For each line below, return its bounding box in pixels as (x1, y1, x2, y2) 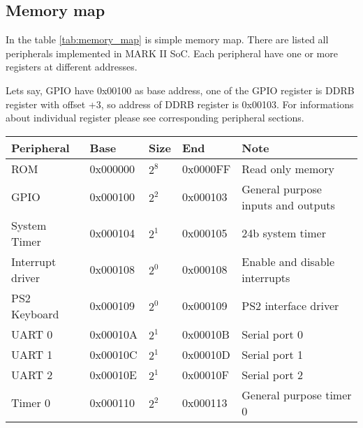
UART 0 (11, 325, 53, 342)
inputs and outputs (242, 196, 335, 213)
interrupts (242, 269, 290, 286)
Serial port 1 (242, 346, 303, 362)
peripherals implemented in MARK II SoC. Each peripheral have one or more (6, 45, 338, 60)
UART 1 (11, 346, 53, 362)
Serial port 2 (242, 366, 303, 383)
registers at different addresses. (6, 59, 138, 74)
